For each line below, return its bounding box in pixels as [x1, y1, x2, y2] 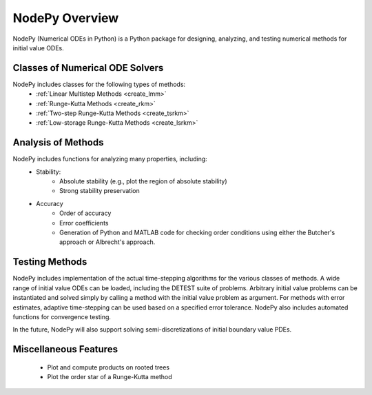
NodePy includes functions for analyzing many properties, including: [12, 155, 208, 163]
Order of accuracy [59, 209, 112, 217]
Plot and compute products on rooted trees [47, 363, 170, 372]
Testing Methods [12, 256, 87, 268]
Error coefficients [59, 219, 109, 227]
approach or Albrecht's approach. [59, 238, 156, 246]
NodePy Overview [12, 10, 119, 26]
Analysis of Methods [12, 136, 104, 148]
